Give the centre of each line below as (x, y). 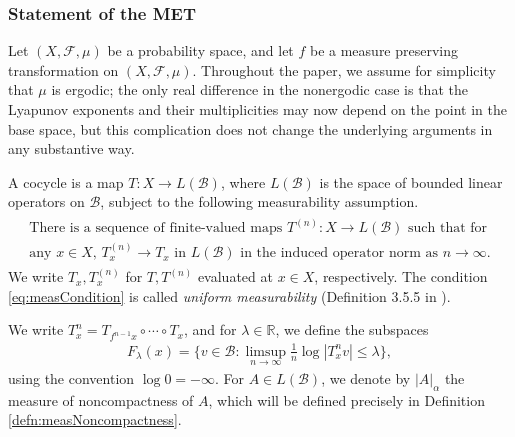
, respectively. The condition (401, 276)
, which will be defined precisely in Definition (346, 399)
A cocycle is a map (66, 181)
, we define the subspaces (352, 329)
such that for (448, 228)
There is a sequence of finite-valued (137, 228)
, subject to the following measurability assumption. (259, 201)
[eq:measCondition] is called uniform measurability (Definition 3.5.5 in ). (229, 295)
